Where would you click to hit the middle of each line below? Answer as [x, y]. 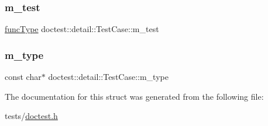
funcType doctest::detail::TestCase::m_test [82, 29]
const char [23, 77]
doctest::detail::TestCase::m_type [108, 77]
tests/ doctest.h [31, 116]
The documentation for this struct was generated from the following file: [134, 96]
